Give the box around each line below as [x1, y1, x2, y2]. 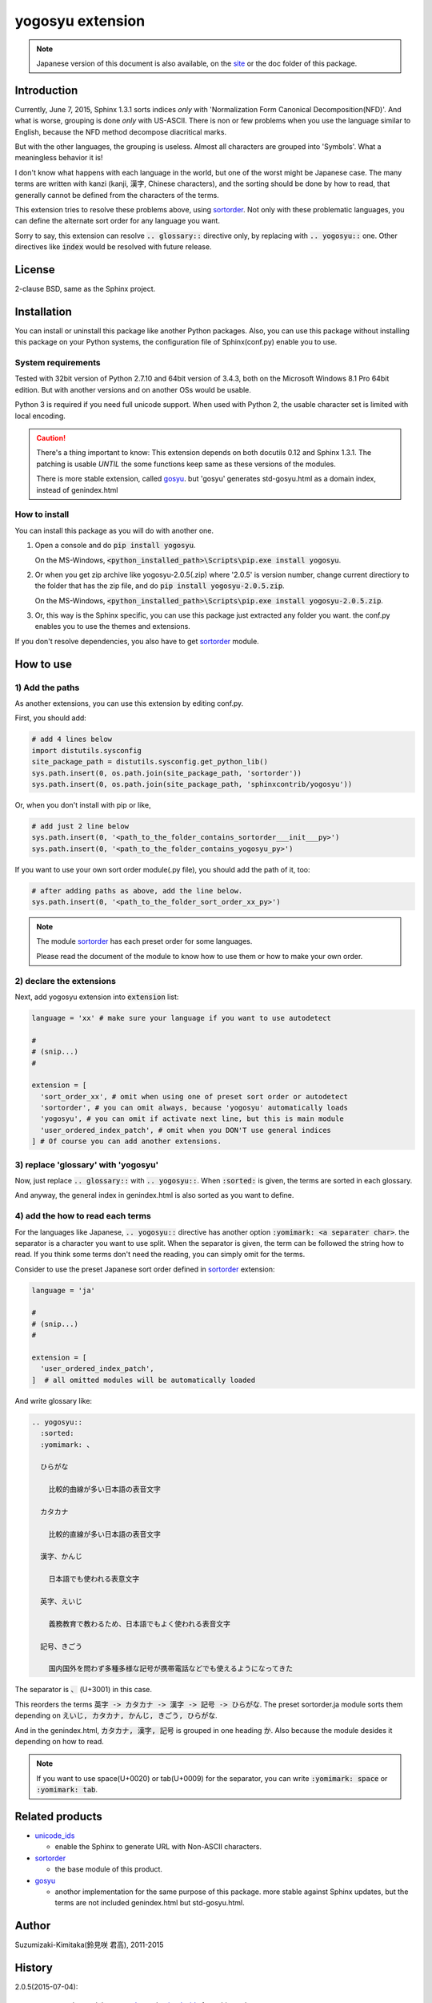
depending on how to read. [14, 1736, 104, 1746]
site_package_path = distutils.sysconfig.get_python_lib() [31, 757, 268, 767]
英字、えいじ [40, 1597, 83, 1606]
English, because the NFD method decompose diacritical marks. [14, 127, 227, 136]
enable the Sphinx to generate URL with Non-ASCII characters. [54, 1842, 262, 1852]
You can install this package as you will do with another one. [14, 526, 214, 535]
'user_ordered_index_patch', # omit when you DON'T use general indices [40, 1126, 332, 1134]
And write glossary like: [14, 1396, 92, 1405]
